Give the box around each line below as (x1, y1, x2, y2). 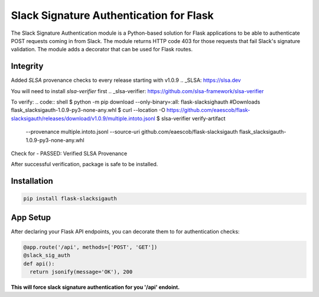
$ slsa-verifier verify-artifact (157, 115, 226, 122)
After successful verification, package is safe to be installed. (11, 161, 158, 168)
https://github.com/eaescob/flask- (166, 107, 250, 114)
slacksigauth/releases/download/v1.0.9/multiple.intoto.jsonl (11, 115, 156, 122)
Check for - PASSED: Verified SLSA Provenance (11, 150, 128, 157)
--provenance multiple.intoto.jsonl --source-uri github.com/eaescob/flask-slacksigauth (25, 128, 239, 136)
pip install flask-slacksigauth (23, 195, 118, 202)
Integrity (11, 61, 44, 71)
